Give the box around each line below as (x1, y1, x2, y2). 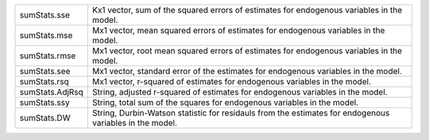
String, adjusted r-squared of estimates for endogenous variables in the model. (92, 87, 388, 97)
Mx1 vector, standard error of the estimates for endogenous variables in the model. (92, 66, 403, 76)
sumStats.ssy (19, 97, 71, 107)
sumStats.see (19, 66, 71, 76)
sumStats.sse (19, 10, 71, 20)
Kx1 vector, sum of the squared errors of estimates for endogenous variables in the (92, 5, 403, 15)
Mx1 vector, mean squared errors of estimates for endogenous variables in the (92, 25, 385, 36)
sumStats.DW (19, 112, 71, 123)
